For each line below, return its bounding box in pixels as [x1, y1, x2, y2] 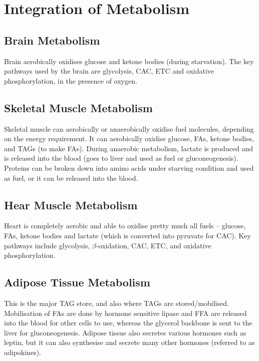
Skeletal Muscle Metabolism [4, 100, 153, 115]
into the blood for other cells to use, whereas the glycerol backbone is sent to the [4, 317, 252, 328]
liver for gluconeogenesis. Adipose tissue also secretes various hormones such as [4, 327, 246, 337]
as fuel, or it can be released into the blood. [4, 172, 138, 183]
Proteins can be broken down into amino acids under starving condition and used [4, 162, 254, 173]
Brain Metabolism [4, 32, 100, 48]
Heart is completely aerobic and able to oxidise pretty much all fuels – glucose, [4, 220, 246, 231]
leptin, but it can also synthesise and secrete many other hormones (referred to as [4, 337, 255, 347]
